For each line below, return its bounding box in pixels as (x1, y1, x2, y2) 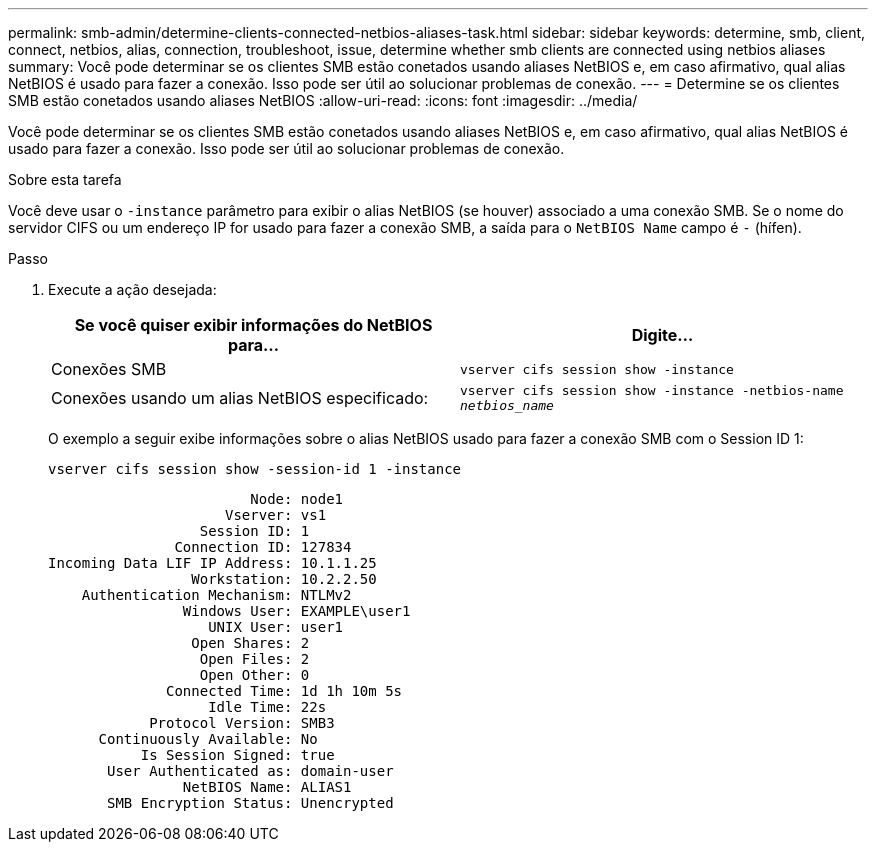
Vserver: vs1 (225, 507, 327, 523)
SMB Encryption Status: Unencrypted (107, 795, 394, 811)
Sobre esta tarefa (8, 171, 122, 188)
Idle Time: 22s (208, 699, 327, 715)
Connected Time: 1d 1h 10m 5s (166, 683, 403, 699)
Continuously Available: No (98, 731, 318, 747)
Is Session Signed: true (140, 747, 335, 763)
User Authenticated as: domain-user (107, 763, 394, 779)
